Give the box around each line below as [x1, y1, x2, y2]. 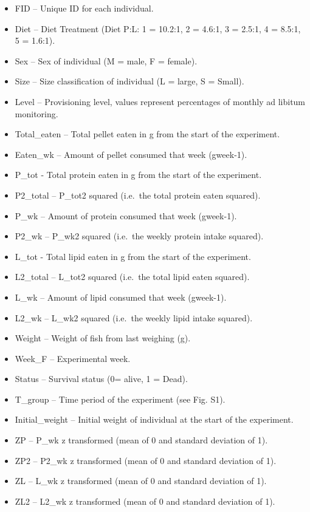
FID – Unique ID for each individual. [15, 2, 154, 14]
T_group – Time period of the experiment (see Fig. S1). [15, 392, 226, 405]
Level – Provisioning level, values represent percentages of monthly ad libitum [15, 95, 306, 108]
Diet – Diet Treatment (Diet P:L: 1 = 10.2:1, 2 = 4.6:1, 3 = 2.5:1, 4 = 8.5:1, [15, 22, 301, 35]
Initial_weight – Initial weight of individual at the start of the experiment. [15, 413, 294, 426]
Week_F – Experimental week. [15, 352, 131, 364]
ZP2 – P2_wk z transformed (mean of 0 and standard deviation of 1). [15, 454, 277, 466]
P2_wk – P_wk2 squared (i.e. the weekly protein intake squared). [15, 230, 264, 242]
